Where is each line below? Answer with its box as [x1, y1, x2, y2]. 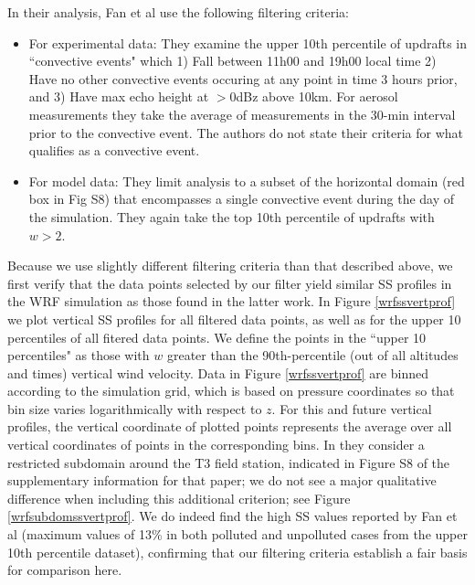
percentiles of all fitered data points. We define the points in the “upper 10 [7, 327, 427, 346]
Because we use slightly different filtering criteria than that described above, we [7, 256, 453, 275]
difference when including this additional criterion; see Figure [7, 488, 351, 507]
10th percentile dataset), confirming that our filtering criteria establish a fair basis [7, 542, 468, 561]
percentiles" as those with [7, 346, 150, 365]
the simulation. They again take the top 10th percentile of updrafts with [28, 207, 435, 226]
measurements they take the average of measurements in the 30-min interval [28, 104, 456, 123]
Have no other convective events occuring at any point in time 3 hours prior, [28, 69, 458, 88]
